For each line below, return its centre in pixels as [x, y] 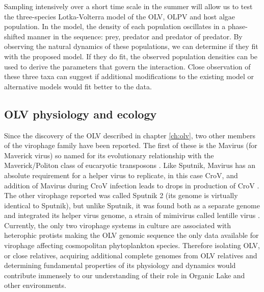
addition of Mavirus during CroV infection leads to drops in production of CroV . [132, 185]
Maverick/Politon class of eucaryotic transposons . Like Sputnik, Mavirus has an [130, 165]
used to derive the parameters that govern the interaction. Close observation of [127, 66]
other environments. [35, 285]
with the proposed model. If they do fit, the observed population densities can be [131, 56]
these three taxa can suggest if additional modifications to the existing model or [129, 76]
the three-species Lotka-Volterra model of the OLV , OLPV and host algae [120, 16]
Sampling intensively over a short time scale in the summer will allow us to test [128, 6]
